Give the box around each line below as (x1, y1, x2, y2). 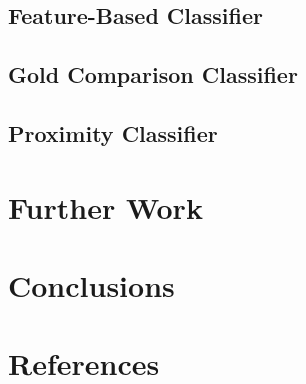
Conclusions (8, 264, 175, 305)
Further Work (8, 186, 203, 227)
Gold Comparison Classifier (8, 59, 298, 90)
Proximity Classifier (8, 117, 218, 148)
